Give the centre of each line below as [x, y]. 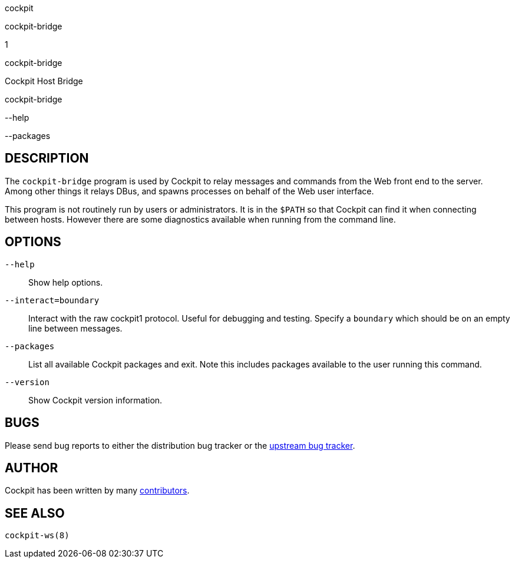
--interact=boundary [52, 300]
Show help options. [66, 282]
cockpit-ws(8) [37, 536]
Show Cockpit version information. [95, 400]
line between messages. [75, 328]
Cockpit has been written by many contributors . [97, 491]
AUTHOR [32, 468]
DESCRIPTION [47, 158]
